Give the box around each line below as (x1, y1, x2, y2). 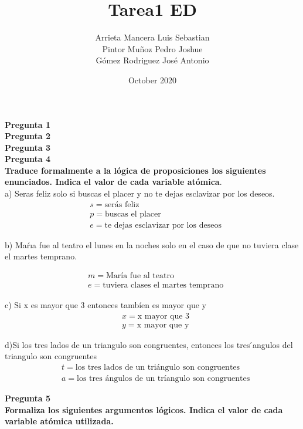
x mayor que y (137, 320, 189, 329)
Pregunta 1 (5, 118, 51, 130)
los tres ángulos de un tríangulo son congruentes (77, 374, 250, 383)
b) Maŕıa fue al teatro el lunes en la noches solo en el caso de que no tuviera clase (5, 238, 299, 251)
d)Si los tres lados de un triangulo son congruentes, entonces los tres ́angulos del (5, 338, 293, 350)
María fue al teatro (105, 271, 174, 280)
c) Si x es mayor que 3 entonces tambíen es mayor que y (5, 299, 207, 310)
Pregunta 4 (5, 153, 51, 165)
